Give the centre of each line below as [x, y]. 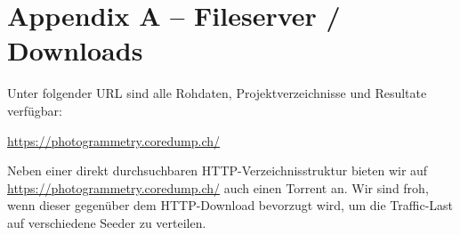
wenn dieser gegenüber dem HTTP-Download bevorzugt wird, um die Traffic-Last [230, 205]
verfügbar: [35, 110]
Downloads [75, 50]
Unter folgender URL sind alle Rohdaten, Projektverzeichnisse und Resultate [217, 93]
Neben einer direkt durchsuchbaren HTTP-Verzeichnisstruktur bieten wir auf [218, 170]
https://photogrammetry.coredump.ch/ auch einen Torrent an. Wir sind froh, [218, 187]
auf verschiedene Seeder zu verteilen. [107, 222]
